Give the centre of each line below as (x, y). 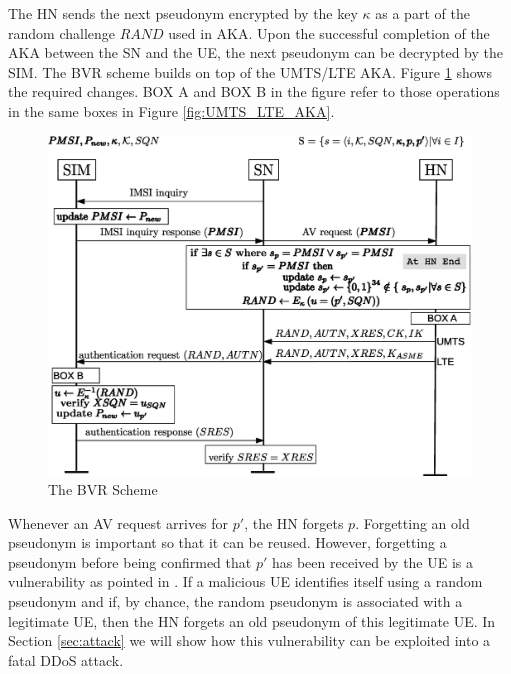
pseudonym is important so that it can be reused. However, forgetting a (227, 542)
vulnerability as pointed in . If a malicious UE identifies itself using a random (245, 581)
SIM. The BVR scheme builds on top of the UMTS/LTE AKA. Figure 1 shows (250, 71)
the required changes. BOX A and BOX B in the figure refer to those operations (254, 91)
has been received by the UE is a (372, 561)
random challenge (61, 32)
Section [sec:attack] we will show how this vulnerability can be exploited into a (249, 640)
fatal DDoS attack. (66, 659)
